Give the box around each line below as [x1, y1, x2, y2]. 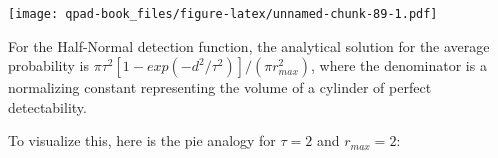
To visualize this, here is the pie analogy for [8, 130, 276, 151]
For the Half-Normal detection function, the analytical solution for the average [8, 35, 490, 56]
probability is [8, 55, 90, 76]
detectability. [8, 96, 87, 117]
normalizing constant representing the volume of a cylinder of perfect [8, 77, 432, 98]
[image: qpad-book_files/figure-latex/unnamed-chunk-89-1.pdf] [8, 7, 438, 21]
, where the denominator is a [311, 55, 487, 76]
